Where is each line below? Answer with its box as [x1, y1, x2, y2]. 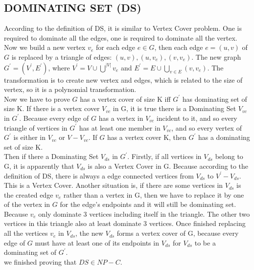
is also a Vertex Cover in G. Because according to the [88, 160, 248, 171]
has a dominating [198, 132, 250, 142]
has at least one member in [79, 122, 161, 133]
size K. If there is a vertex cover [4, 103, 100, 113]
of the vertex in [4, 199, 50, 209]
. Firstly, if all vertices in [127, 151, 202, 161]
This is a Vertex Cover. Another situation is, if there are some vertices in [4, 180, 223, 190]
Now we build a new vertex [4, 42, 86, 52]
